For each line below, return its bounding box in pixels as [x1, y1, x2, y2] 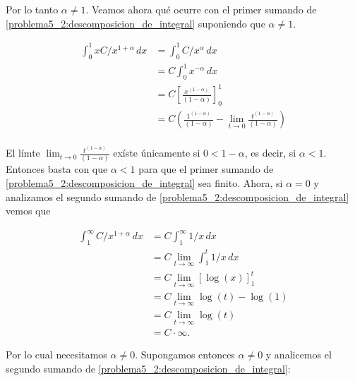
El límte [6, 145, 40, 160]
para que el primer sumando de [138, 162, 274, 176]
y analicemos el [265, 347, 332, 362]
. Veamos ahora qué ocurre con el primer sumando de [85, 2, 317, 16]
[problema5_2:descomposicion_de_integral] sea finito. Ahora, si [6, 175, 283, 190]
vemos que [6, 203, 51, 218]
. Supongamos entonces [135, 347, 235, 362]
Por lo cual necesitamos [6, 347, 107, 362]
